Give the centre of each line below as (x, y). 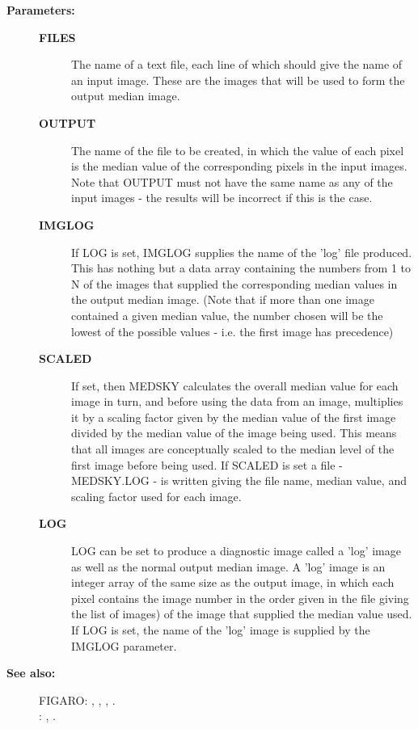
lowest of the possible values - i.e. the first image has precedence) (232, 331)
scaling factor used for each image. (156, 496)
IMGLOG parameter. (124, 645)
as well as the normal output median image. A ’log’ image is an (228, 566)
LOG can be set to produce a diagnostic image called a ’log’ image (236, 551)
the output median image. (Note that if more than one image (223, 299)
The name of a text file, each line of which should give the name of (237, 64)
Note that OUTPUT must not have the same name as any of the (232, 181)
